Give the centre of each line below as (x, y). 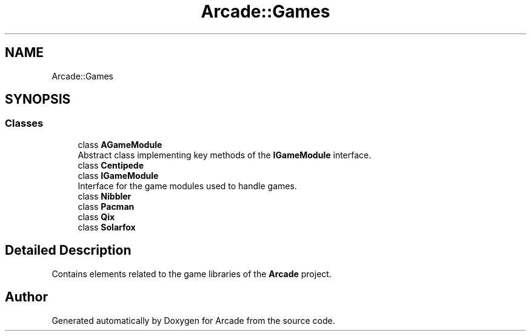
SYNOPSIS (38, 99)
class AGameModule (120, 144)
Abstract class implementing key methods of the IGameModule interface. (225, 155)
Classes (24, 123)
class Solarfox (107, 227)
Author (26, 297)
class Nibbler (105, 196)
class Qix (96, 217)
